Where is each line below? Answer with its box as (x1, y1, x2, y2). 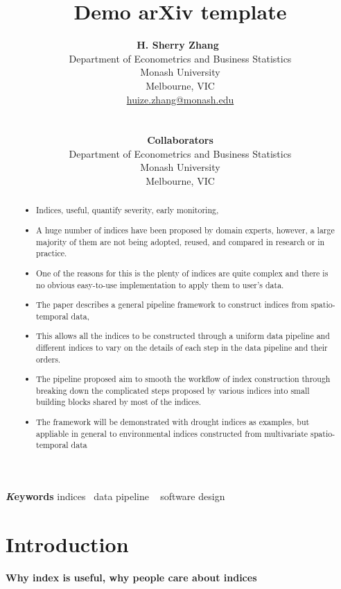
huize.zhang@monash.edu (126, 92, 234, 106)
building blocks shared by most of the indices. (36, 396, 202, 408)
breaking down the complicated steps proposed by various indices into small (36, 384, 310, 396)
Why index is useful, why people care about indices (6, 570, 257, 584)
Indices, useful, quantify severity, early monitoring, (36, 204, 219, 216)
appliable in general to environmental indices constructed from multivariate (36, 427, 308, 439)
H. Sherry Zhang (137, 38, 219, 52)
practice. (36, 247, 67, 259)
